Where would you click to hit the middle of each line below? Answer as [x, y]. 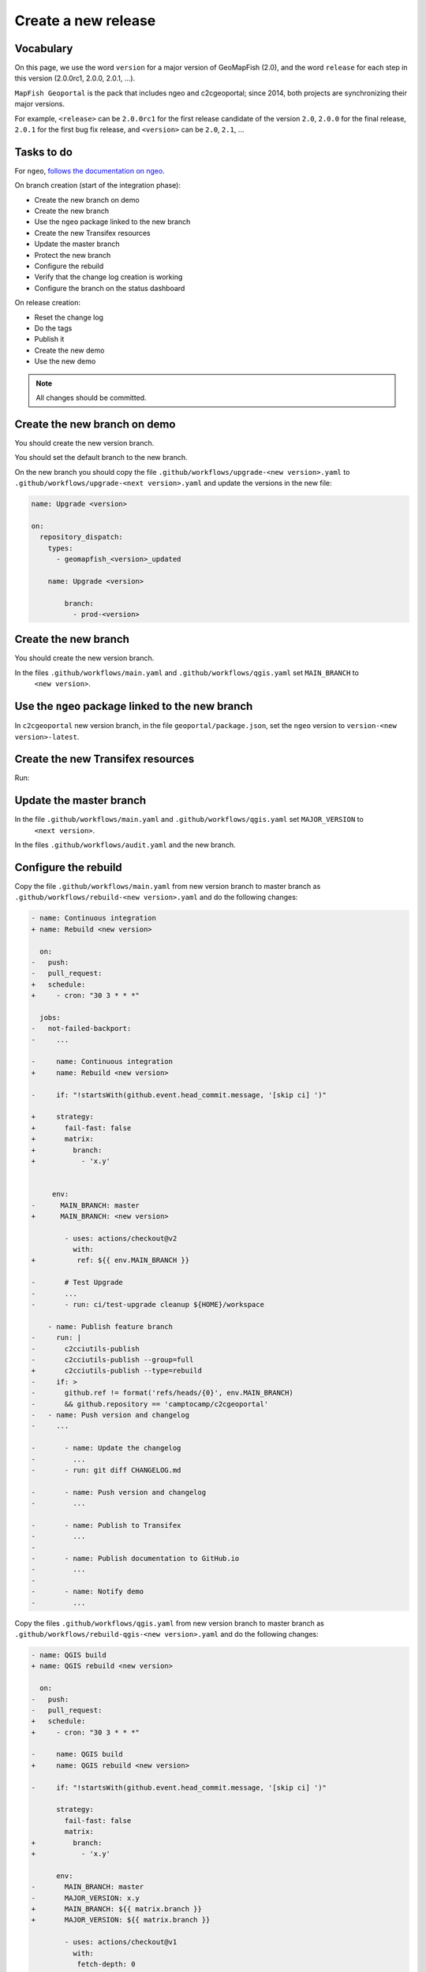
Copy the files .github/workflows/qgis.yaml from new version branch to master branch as [170, 1623]
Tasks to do [43, 152]
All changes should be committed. [91, 398]
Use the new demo [65, 361]
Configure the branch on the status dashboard [110, 288]
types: [60, 548]
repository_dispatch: [82, 537]
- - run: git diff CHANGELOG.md [106, 1470]
